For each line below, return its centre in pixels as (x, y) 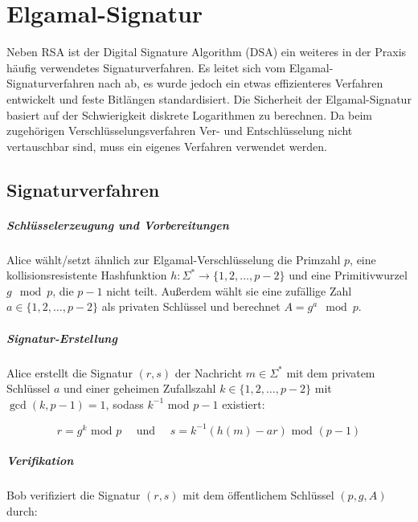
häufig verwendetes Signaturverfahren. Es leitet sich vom (146, 67)
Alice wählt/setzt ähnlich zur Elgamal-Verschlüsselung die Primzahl (174, 259)
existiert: (244, 404)
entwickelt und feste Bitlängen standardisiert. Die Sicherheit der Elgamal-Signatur (209, 98)
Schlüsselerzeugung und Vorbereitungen (118, 224)
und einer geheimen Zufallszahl (139, 388)
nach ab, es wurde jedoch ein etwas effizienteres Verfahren (241, 83)
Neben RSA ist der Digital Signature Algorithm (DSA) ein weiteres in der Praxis (207, 52)
